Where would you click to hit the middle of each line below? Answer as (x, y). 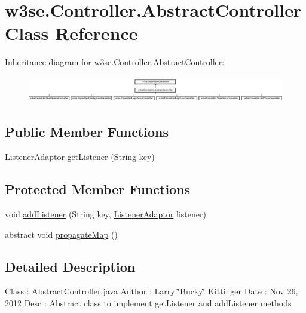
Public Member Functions (87, 132)
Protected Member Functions (98, 189)
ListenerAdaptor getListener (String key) (80, 157)
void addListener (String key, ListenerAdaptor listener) (105, 214)
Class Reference (71, 33)
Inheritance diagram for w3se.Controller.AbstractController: (115, 62)
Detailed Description (70, 266)
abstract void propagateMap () (61, 234)
